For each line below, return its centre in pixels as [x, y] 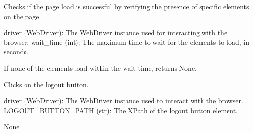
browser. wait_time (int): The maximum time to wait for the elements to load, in [126, 42]
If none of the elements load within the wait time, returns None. [100, 67]
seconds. [16, 51]
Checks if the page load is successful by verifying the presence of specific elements [126, 6]
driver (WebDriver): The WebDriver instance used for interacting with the [116, 32]
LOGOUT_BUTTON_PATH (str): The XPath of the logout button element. [121, 110]
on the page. [23, 16]
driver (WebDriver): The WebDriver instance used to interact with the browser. [124, 101]
